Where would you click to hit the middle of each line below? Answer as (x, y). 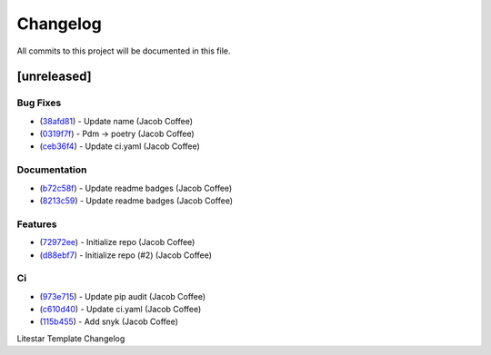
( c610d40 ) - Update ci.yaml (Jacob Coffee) (120, 310)
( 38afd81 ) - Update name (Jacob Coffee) (116, 121)
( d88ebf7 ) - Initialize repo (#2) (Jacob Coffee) (126, 255)
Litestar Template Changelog (71, 338)
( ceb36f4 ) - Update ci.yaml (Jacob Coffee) (120, 146)
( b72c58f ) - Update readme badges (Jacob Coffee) (136, 188)
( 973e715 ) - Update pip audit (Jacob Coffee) (123, 296)
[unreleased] (55, 77)
